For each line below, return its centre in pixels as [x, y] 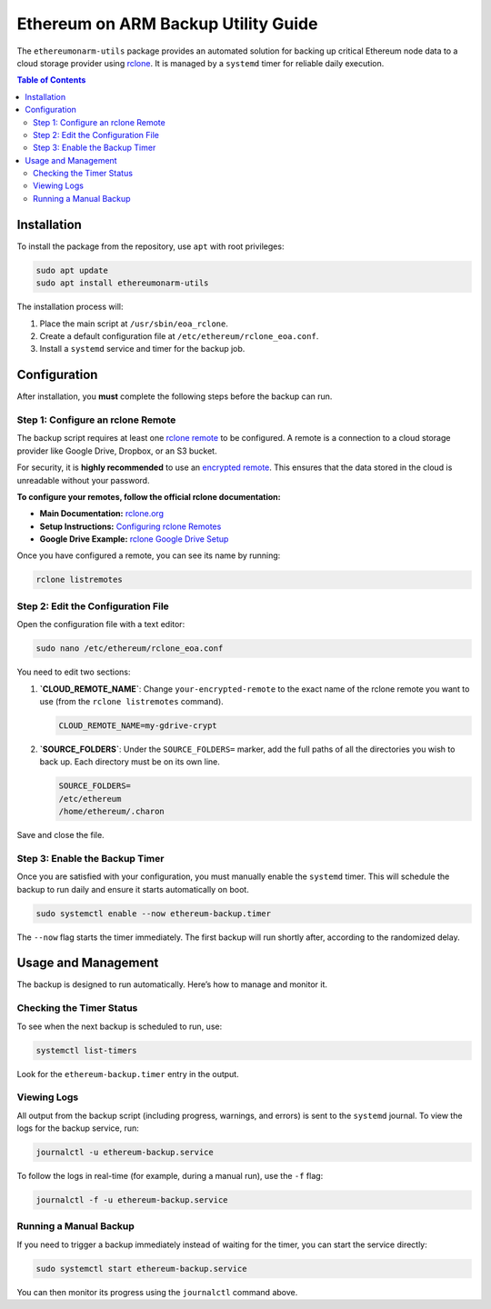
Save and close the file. [60, 835]
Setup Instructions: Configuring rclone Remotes [130, 526]
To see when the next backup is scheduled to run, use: [120, 1026]
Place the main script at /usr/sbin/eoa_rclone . [134, 324]
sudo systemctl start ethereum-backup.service [141, 1269]
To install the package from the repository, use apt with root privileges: [150, 246]
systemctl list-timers [86, 1050]
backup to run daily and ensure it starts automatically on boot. [133, 889]
